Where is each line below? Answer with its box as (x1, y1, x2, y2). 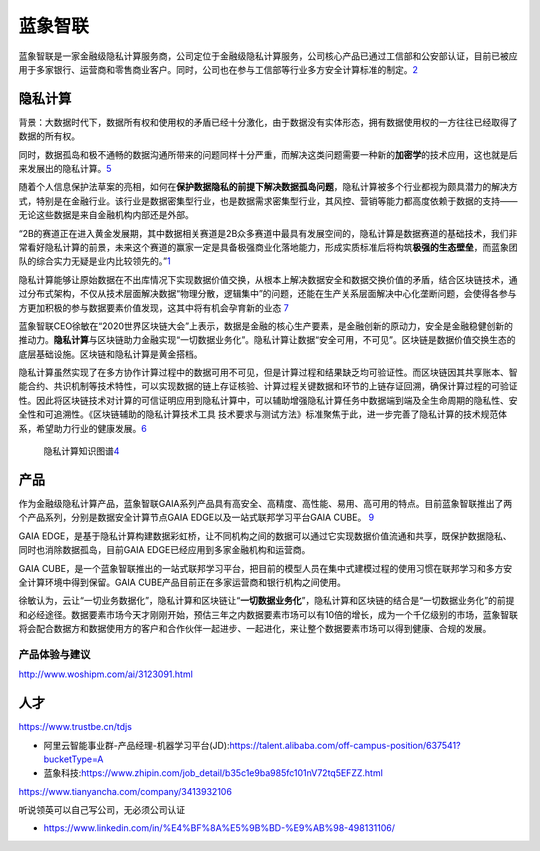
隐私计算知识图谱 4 (43, 445, 120, 457)
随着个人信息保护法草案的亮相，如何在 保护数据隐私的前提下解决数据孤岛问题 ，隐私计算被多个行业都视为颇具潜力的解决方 (18, 181, 518, 193)
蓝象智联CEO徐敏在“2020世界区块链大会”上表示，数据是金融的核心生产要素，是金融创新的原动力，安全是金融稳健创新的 (18, 320, 514, 332)
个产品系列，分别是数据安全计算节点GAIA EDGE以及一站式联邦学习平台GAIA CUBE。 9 (18, 511, 375, 524)
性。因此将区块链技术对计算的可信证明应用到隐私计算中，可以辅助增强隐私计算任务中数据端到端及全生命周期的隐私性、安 (18, 394, 518, 406)
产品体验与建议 (18, 647, 91, 661)
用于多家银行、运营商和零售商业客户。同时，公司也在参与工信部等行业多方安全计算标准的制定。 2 (18, 63, 419, 75)
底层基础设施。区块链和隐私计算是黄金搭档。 (18, 348, 203, 360)
